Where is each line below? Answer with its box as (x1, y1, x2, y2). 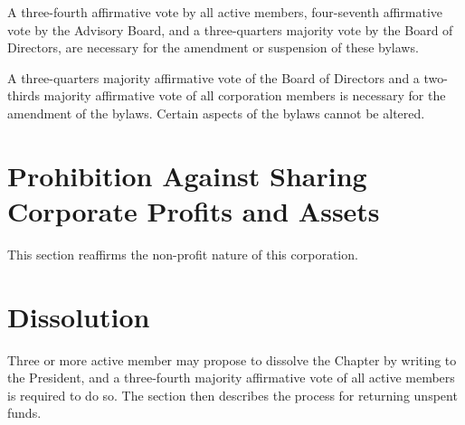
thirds (7, 86, 40, 105)
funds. (7, 403, 42, 422)
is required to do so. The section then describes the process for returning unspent (7, 385, 458, 404)
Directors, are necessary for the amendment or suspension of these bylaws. (7, 38, 419, 57)
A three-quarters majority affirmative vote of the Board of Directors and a (7, 68, 420, 87)
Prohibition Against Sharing (7, 156, 367, 194)
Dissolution (7, 297, 150, 335)
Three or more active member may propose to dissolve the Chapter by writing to (7, 350, 457, 369)
